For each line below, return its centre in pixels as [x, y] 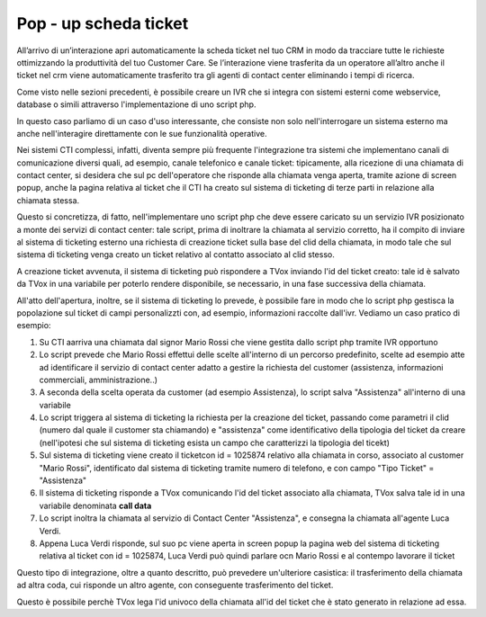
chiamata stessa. [48, 200]
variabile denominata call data [95, 505]
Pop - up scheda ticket [103, 23]
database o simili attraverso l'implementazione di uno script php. [136, 104]
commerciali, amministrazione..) [98, 380]
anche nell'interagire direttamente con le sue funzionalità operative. [142, 133]
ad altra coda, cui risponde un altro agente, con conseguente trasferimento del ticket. [175, 586]
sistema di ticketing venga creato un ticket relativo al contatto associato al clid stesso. [175, 255]
